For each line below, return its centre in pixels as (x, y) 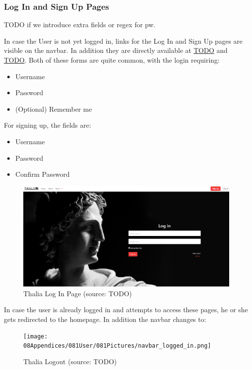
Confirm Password (42, 174)
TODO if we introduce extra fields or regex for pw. (80, 25)
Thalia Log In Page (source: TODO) (78, 293)
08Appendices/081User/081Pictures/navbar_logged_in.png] (117, 346)
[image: (36, 336)
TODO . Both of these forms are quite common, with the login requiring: (112, 60)
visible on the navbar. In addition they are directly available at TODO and (116, 50)
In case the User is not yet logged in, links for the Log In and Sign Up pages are (123, 41)
